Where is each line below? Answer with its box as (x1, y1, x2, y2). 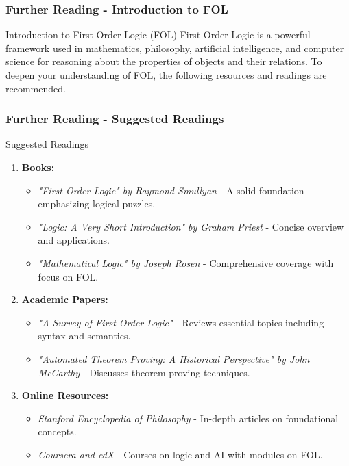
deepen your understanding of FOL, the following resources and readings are (5, 68, 327, 81)
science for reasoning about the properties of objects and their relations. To (5, 54, 322, 68)
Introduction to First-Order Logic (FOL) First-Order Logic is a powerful (5, 27, 311, 42)
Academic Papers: (21, 292, 108, 307)
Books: (21, 160, 55, 174)
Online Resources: (21, 388, 109, 402)
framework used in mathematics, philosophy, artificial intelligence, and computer (5, 40, 344, 55)
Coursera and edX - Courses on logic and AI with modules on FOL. (38, 447, 323, 461)
